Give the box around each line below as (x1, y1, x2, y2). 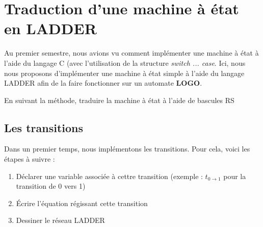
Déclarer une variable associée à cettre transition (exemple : (16, 170, 203, 181)
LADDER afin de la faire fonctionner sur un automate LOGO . (4, 78, 202, 88)
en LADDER (4, 18, 97, 39)
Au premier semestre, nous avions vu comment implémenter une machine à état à (4, 47, 259, 58)
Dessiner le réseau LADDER (16, 215, 105, 225)
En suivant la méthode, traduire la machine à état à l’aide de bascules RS (4, 94, 234, 105)
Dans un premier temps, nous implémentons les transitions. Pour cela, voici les (4, 143, 250, 154)
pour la (223, 170, 246, 181)
